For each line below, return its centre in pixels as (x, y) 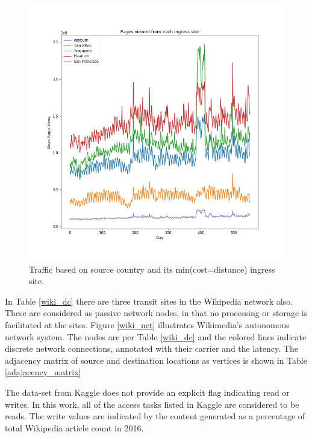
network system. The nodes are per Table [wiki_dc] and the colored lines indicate (156, 336)
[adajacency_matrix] (43, 372)
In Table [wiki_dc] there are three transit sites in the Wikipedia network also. (149, 301)
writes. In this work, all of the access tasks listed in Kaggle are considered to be (152, 404)
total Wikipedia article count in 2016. (74, 427)
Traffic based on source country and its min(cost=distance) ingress (152, 269)
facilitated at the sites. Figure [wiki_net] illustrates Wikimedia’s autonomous (147, 324)
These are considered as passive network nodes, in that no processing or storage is (156, 313)
